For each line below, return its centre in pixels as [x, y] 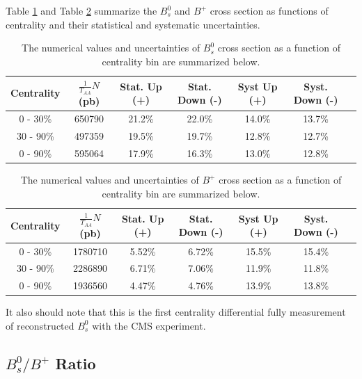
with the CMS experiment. [149, 325]
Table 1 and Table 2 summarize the [81, 10]
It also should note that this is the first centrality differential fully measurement [176, 312]
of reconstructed [40, 325]
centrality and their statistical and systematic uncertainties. [133, 24]
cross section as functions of [269, 10]
